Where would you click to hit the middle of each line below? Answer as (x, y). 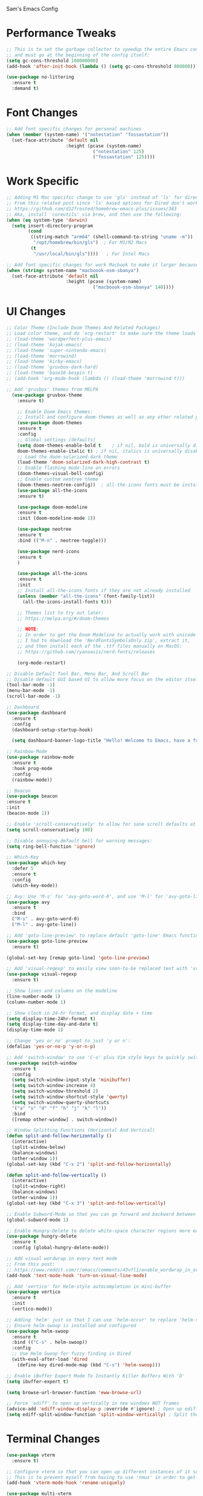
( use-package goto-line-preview (47, 941)
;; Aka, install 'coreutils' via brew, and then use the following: (94, 214)
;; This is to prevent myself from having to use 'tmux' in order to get (101, 1477)
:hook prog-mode (32, 768)
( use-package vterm (31, 1455)
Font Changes (42, 113)
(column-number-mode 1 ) (36, 1002)
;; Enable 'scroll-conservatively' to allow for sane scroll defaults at (101, 824)
